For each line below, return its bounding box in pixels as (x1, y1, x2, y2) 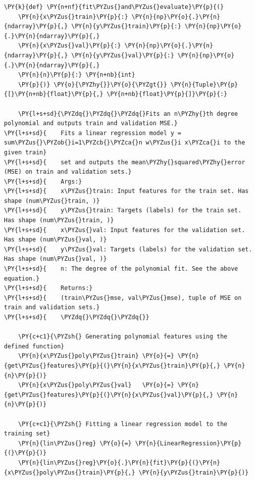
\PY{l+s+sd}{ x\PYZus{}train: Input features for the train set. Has (4, 188, 249, 195)
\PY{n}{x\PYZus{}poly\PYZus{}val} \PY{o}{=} (18, 382, 174, 389)
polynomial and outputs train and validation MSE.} (4, 120, 178, 127)
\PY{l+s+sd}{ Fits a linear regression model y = (4, 129, 181, 137)
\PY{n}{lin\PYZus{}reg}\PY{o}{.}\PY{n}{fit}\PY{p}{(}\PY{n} (18, 459, 220, 466)
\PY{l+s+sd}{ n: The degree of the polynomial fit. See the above (4, 265, 238, 273)
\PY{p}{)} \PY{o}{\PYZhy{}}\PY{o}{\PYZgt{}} (18, 81, 167, 88)
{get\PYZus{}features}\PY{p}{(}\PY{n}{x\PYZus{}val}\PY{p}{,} (4, 391, 213, 398)
